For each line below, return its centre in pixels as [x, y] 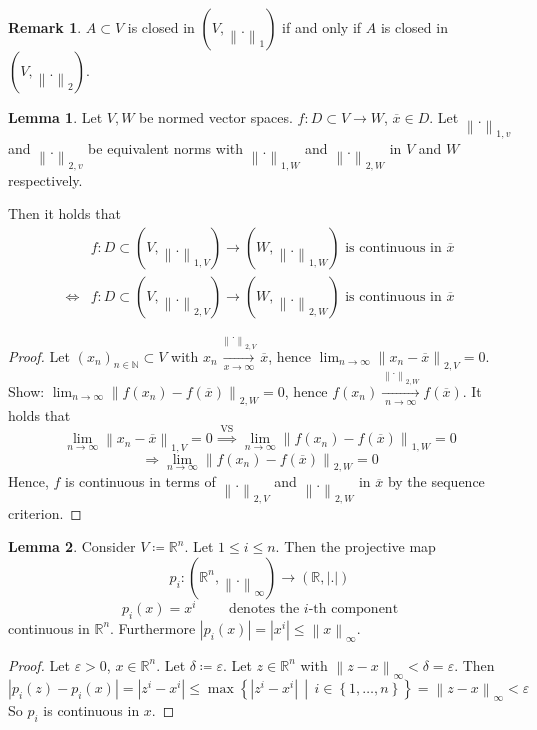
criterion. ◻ [45, 512]
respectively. [45, 179]
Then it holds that [64, 213]
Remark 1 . [45, 27]
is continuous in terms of [140, 481]
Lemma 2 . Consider [72, 546]
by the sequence [436, 481]
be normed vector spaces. [216, 117]
